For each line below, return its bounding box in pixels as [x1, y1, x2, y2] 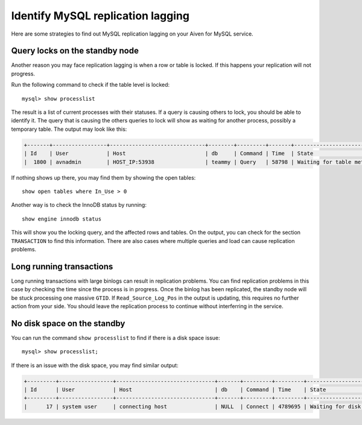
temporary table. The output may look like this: [11, 125, 127, 133]
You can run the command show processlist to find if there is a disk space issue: [11, 334, 220, 341]
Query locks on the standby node [11, 46, 139, 56]
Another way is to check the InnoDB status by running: [11, 201, 147, 209]
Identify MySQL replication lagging [11, 9, 190, 22]
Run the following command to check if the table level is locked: [11, 81, 170, 89]
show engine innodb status [22, 215, 102, 222]
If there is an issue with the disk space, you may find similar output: [11, 362, 179, 369]
